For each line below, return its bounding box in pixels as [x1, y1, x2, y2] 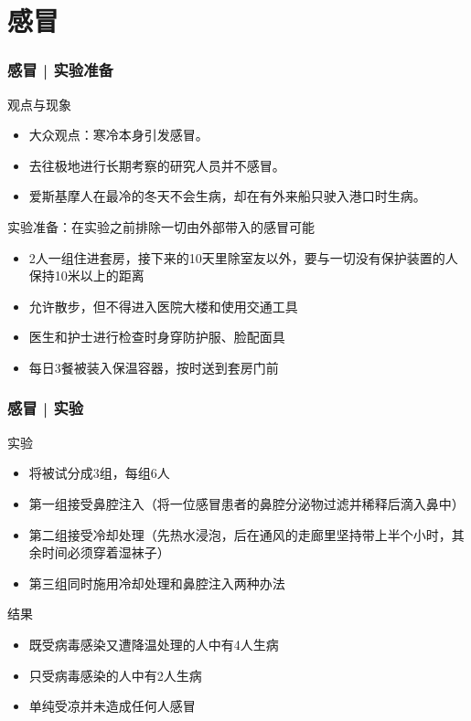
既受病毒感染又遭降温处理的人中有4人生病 [28, 634, 279, 653]
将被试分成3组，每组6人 [28, 463, 170, 482]
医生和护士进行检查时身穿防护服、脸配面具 [28, 327, 285, 346]
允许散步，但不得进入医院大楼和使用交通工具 [28, 296, 298, 315]
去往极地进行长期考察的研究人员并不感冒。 [28, 155, 285, 175]
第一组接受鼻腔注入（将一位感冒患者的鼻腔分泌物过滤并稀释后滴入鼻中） [28, 493, 465, 513]
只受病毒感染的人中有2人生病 [28, 665, 202, 684]
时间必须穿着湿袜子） [41, 543, 170, 562]
